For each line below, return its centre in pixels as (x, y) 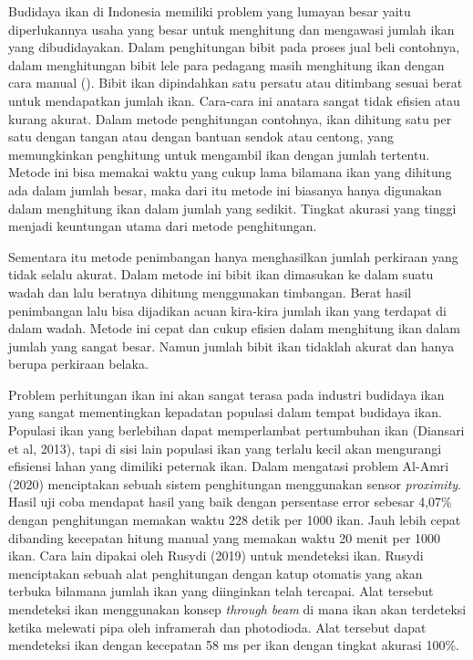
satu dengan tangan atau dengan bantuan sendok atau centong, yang (201, 136)
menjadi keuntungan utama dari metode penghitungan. (163, 226)
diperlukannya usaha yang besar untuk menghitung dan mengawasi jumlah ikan (231, 29)
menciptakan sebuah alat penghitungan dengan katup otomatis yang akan (216, 573)
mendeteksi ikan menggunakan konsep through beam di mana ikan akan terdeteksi (237, 609)
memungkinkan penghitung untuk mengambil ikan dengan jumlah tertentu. (219, 154)
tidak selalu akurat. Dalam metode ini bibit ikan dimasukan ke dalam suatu (221, 274)
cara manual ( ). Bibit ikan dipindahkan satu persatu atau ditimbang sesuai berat (236, 83)
